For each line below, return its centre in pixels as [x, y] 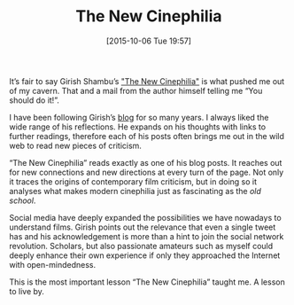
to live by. [27, 291]
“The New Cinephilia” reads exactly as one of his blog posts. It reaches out [146, 162]
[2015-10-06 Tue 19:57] [149, 41]
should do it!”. [34, 100]
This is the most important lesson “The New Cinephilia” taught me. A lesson [147, 282]
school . [23, 200]
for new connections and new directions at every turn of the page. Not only [147, 172]
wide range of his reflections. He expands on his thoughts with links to [138, 127]
